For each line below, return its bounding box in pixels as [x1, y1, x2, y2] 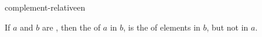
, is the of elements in [123, 21, 200, 33]
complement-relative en [5, 1, 86, 13]
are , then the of [42, 21, 101, 33]
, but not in [206, 21, 249, 33]
